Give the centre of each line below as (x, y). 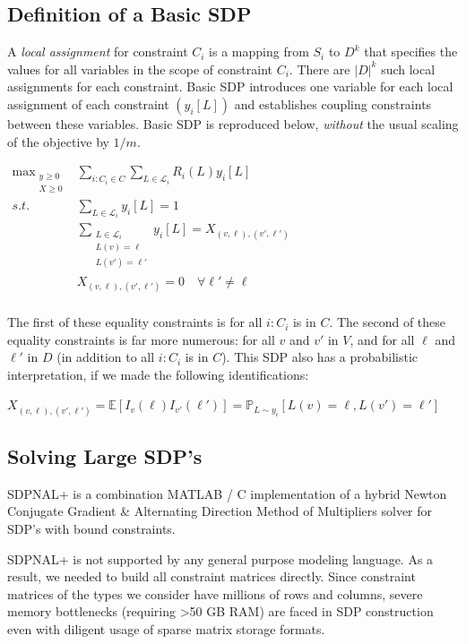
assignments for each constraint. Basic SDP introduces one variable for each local (230, 86)
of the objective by (58, 141)
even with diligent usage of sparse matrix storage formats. (166, 628)
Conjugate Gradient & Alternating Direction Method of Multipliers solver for (220, 511)
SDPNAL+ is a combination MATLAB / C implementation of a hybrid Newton (227, 493)
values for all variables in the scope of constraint (140, 69)
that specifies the (411, 52)
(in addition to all (106, 357)
